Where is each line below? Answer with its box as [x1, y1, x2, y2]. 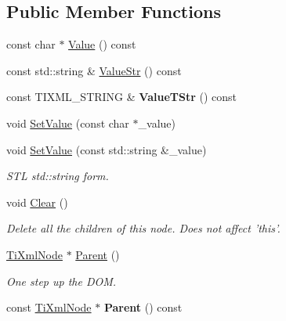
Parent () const [103, 299, 183, 316]
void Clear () [6, 193, 68, 210]
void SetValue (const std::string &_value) [6, 141, 207, 157]
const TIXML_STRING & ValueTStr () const [6, 88, 237, 105]
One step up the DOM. [6, 272, 117, 289]
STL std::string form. [6, 168, 109, 184]
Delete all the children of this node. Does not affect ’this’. [6, 220, 281, 236]
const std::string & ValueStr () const [6, 62, 182, 78]
